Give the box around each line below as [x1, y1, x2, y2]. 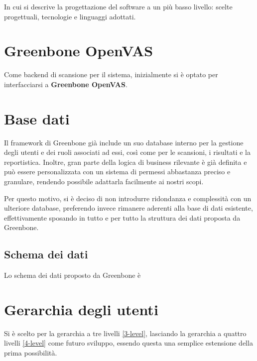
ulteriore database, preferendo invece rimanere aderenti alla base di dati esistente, [4, 203, 253, 213]
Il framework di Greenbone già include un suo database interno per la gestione [4, 137, 244, 147]
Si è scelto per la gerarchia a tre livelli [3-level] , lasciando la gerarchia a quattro [4, 328, 247, 338]
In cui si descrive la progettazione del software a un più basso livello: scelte [4, 1, 233, 11]
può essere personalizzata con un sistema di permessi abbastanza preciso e [4, 166, 231, 177]
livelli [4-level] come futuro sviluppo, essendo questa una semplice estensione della [4, 338, 253, 348]
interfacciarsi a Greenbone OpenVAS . [4, 79, 128, 89]
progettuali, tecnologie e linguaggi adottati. [4, 11, 136, 21]
